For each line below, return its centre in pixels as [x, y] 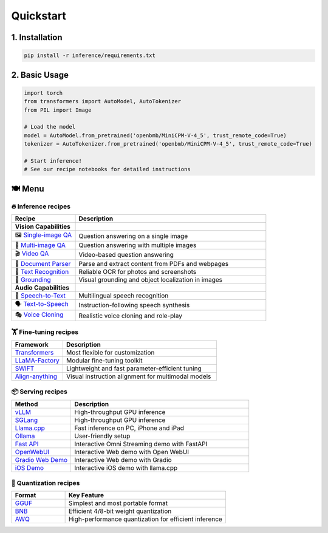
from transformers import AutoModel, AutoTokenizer [103, 101]
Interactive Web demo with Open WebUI [132, 452]
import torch [43, 93]
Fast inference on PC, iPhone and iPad [129, 428]
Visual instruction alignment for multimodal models [138, 376]
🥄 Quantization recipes [46, 483]
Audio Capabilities [42, 288]
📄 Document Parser [43, 264]
